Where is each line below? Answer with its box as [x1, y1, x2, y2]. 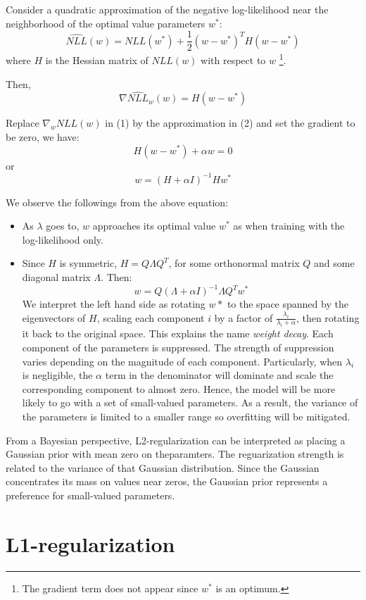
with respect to [201, 52, 266, 67]
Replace [6, 115, 39, 130]
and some [314, 256, 355, 270]
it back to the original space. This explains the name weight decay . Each [22, 326, 334, 341]
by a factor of [214, 310, 273, 325]
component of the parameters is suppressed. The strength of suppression [22, 340, 334, 355]
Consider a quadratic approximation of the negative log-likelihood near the [6, 2, 329, 16]
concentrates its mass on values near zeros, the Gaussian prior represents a [6, 474, 328, 489]
